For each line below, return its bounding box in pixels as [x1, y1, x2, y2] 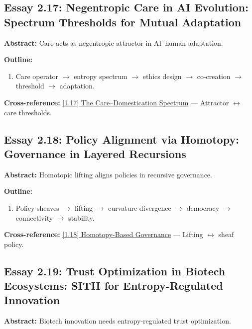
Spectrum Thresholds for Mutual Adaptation [4, 14, 242, 29]
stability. [68, 212, 95, 223]
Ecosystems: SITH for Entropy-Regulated [4, 278, 223, 293]
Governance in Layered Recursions [4, 146, 186, 161]
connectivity [15, 212, 53, 223]
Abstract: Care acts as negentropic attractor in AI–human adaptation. [4, 37, 223, 48]
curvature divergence [108, 202, 171, 213]
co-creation [197, 71, 231, 81]
